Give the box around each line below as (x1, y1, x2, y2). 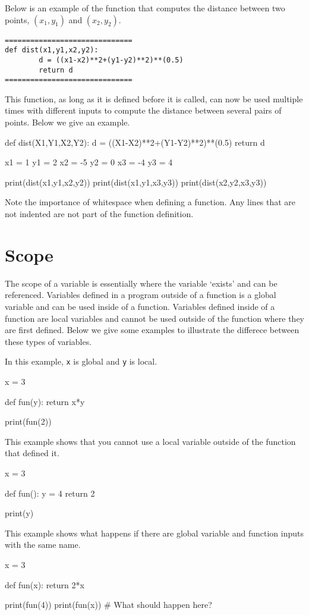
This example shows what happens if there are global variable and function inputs (5, 526, 304, 539)
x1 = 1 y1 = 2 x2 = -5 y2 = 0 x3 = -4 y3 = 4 (5, 156, 173, 168)
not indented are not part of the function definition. (5, 208, 194, 220)
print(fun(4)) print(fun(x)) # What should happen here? (5, 598, 212, 611)
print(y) (5, 507, 34, 519)
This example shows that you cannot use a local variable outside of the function (5, 435, 296, 447)
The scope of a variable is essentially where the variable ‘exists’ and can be (5, 277, 278, 289)
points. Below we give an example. (5, 116, 130, 128)
